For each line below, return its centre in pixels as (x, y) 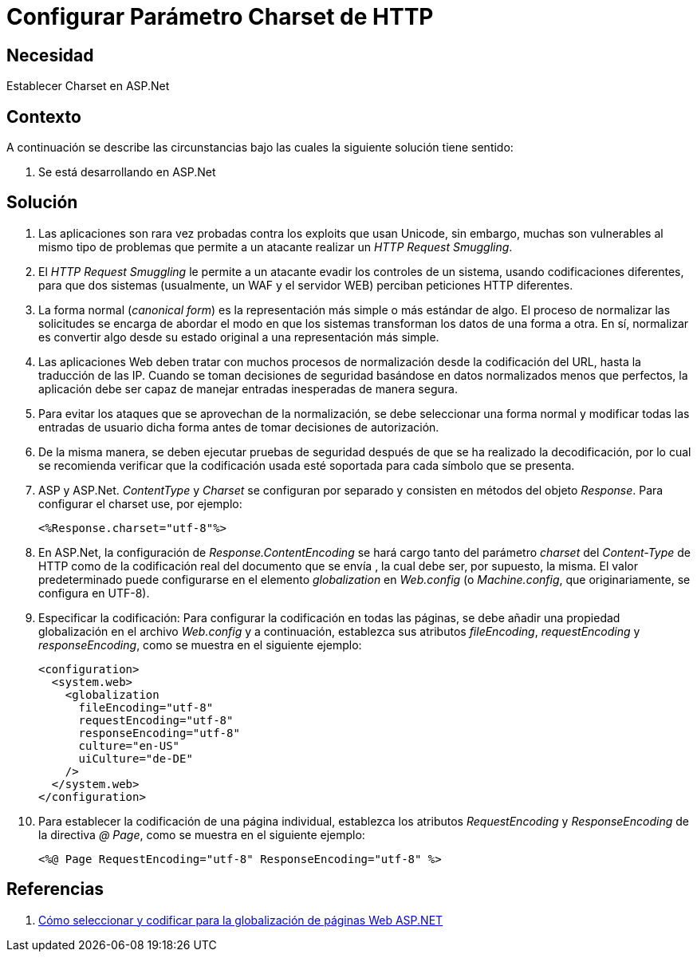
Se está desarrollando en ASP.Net (127, 172)
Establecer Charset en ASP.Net (88, 86)
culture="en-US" (129, 745)
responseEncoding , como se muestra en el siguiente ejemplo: (200, 645)
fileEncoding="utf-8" (146, 707)
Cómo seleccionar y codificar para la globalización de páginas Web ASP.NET (241, 920)
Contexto (44, 116)
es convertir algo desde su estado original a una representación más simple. (239, 337)
